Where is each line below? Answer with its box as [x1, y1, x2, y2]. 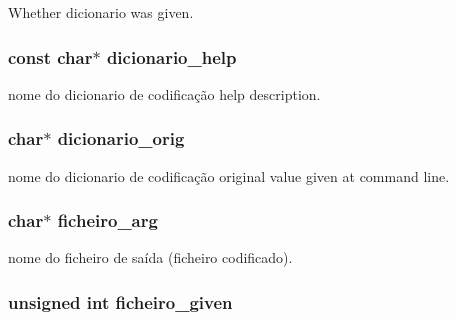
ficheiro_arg [57, 208, 158, 233]
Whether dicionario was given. [8, 2, 194, 22]
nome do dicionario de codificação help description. [8, 83, 321, 104]
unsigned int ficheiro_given [8, 289, 233, 314]
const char [8, 44, 93, 69]
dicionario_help [106, 44, 237, 69]
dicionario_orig [57, 126, 185, 151]
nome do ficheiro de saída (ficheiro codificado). [8, 247, 293, 268]
